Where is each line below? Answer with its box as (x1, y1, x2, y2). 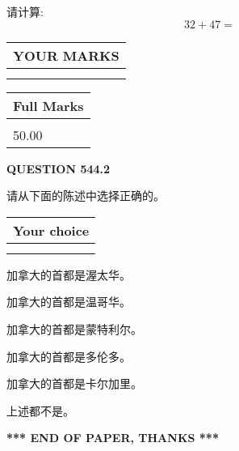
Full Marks (13, 96, 84, 115)
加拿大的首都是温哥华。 (6, 293, 131, 310)
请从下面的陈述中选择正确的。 (6, 187, 165, 204)
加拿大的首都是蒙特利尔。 (6, 320, 142, 337)
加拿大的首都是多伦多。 (6, 347, 131, 364)
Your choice (13, 220, 90, 240)
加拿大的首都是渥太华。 (6, 266, 131, 283)
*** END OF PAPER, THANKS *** (6, 429, 219, 446)
